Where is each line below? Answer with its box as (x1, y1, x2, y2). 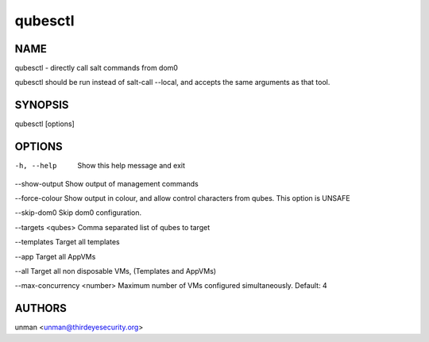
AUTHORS (14, 302, 68, 315)
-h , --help (14, 161, 57, 171)
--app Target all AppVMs (14, 252, 96, 261)
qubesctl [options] (14, 119, 75, 129)
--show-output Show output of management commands (14, 179, 199, 188)
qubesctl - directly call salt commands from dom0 (14, 63, 179, 73)
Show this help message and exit (77, 161, 186, 171)
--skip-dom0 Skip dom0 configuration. (14, 208, 142, 217)
